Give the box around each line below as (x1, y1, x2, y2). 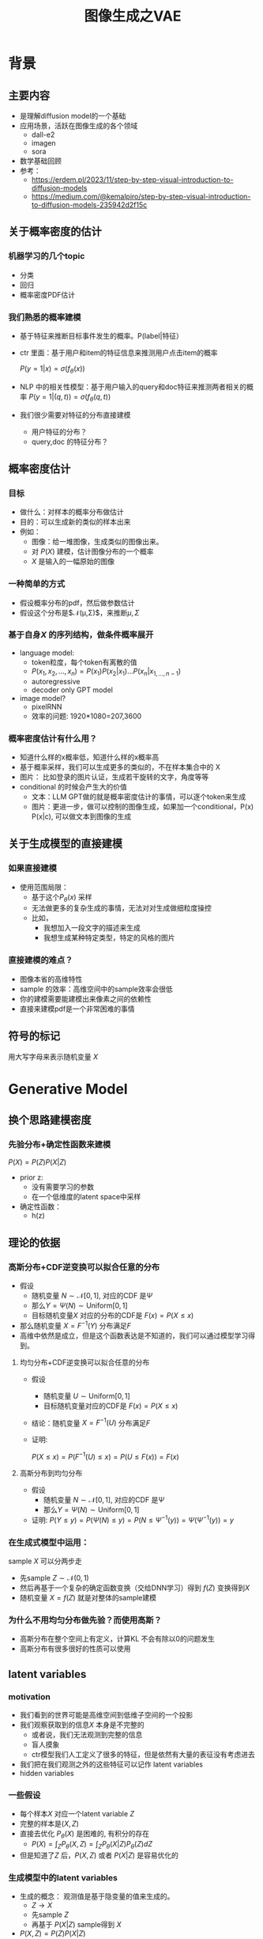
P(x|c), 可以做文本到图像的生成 (31, 812, 132, 821)
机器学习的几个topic (8, 251, 85, 262)
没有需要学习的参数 (31, 1182, 95, 1191)
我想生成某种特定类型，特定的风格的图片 (43, 933, 175, 942)
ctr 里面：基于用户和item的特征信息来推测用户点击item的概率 (19, 347, 219, 357)
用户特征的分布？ (31, 426, 88, 436)
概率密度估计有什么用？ (8, 733, 97, 744)
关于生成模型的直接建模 (8, 837, 122, 850)
